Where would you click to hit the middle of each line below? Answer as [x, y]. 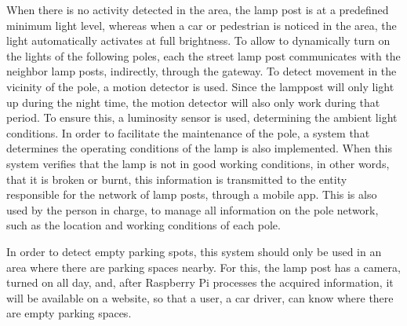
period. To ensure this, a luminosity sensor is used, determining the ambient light [202, 117]
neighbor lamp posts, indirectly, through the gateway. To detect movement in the [202, 71]
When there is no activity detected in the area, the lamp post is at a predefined [198, 9]
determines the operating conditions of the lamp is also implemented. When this [200, 148]
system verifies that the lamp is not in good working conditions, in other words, [198, 163]
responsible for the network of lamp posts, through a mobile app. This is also [192, 194]
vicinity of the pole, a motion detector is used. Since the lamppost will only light [200, 86]
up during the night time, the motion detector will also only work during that [193, 102]
